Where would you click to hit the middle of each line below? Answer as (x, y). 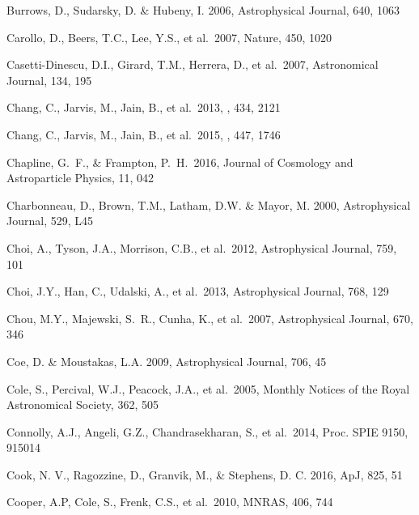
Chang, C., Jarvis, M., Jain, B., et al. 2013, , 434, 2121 (144, 107)
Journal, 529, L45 (50, 221)
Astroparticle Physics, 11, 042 (80, 178)
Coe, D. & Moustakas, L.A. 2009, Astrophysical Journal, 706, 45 (167, 361)
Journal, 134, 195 (49, 80)
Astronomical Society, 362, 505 (83, 404)
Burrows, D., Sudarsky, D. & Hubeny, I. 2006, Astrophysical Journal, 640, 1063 (203, 10)
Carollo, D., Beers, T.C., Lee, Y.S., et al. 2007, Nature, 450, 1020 (169, 37)
